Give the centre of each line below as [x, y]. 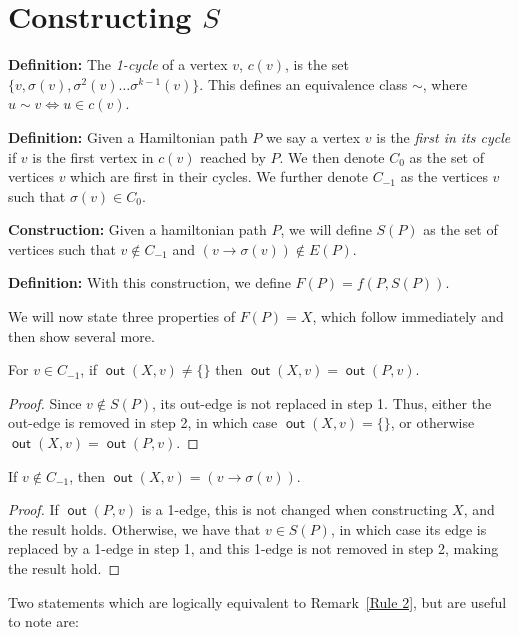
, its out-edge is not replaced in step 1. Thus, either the [322, 402]
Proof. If [33, 509]
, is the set [316, 64]
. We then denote [332, 156]
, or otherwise [432, 422]
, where [445, 83]
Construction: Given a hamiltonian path [137, 229]
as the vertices [444, 176]
